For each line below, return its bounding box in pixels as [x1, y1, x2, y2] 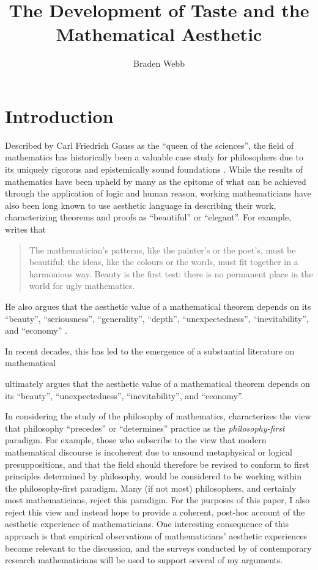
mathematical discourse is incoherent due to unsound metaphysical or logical [5, 445, 292, 458]
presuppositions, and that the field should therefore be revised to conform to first [5, 457, 309, 470]
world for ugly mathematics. [29, 279, 135, 292]
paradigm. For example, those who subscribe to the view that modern [5, 433, 267, 446]
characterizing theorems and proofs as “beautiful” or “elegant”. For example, [5, 211, 292, 223]
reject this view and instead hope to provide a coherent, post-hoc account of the [5, 505, 305, 518]
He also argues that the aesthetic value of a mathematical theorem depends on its [5, 299, 311, 312]
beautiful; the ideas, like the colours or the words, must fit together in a [29, 255, 298, 268]
